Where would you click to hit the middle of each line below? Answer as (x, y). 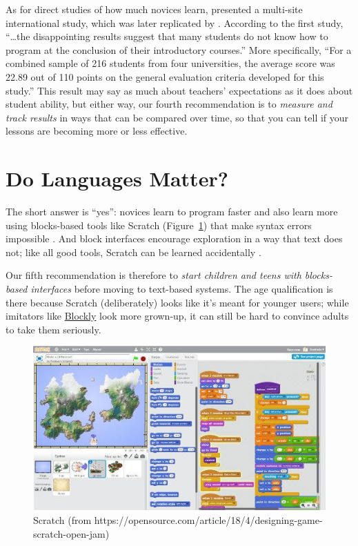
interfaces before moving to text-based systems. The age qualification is (182, 289)
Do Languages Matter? (117, 178)
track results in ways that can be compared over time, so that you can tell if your (177, 117)
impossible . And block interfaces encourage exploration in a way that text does (174, 238)
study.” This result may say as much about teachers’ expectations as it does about (179, 90)
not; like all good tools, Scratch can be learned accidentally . (133, 252)
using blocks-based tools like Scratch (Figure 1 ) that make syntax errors (159, 225)
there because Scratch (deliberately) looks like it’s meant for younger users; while (177, 302)
